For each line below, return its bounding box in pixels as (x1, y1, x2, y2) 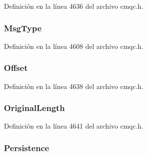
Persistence (4, 141, 49, 154)
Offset (4, 62, 28, 74)
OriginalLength (4, 102, 65, 114)
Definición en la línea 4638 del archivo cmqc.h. (4, 81, 144, 91)
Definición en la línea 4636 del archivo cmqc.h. (4, 1, 144, 11)
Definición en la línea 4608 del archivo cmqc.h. (4, 41, 144, 51)
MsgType (4, 22, 42, 34)
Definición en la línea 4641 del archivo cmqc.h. (4, 121, 144, 131)
